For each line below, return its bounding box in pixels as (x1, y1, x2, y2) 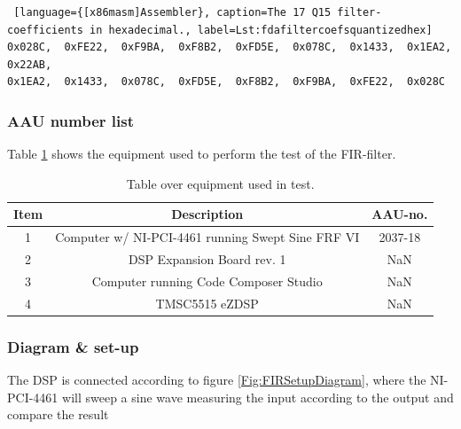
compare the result (7, 405, 109, 424)
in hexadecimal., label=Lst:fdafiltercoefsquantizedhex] (90, 23, 433, 36)
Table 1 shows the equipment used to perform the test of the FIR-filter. (7, 144, 396, 163)
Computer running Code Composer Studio (91, 271, 323, 290)
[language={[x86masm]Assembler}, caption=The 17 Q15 (13, 6, 332, 19)
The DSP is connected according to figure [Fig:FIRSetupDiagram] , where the (7, 370, 426, 389)
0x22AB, (7, 58, 52, 71)
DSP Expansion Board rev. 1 (128, 250, 286, 269)
